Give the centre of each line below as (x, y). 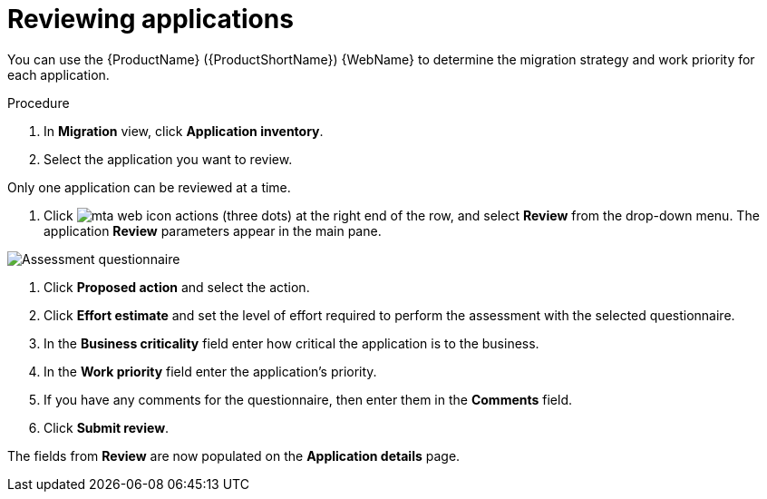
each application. (58, 74)
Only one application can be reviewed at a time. (149, 187)
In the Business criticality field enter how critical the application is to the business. (291, 343)
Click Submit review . (107, 427)
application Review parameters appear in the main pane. (213, 230)
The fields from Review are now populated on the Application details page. (234, 455)
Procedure (39, 103)
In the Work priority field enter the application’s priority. (210, 371)
